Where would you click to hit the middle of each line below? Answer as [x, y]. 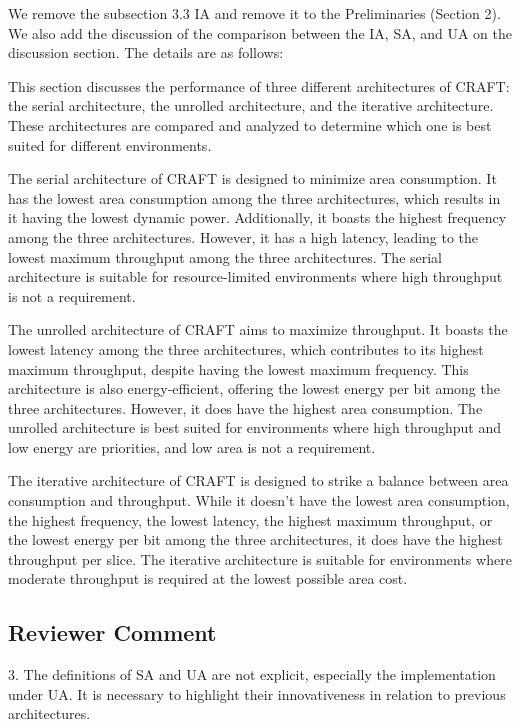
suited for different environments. [110, 144]
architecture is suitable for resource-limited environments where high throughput [255, 276]
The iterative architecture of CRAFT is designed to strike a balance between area [258, 480]
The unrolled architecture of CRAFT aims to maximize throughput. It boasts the [258, 329]
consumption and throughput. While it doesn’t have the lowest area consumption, [259, 500]
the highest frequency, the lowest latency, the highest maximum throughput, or [250, 519]
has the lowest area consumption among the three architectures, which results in [254, 197]
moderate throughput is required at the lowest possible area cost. [208, 578]
